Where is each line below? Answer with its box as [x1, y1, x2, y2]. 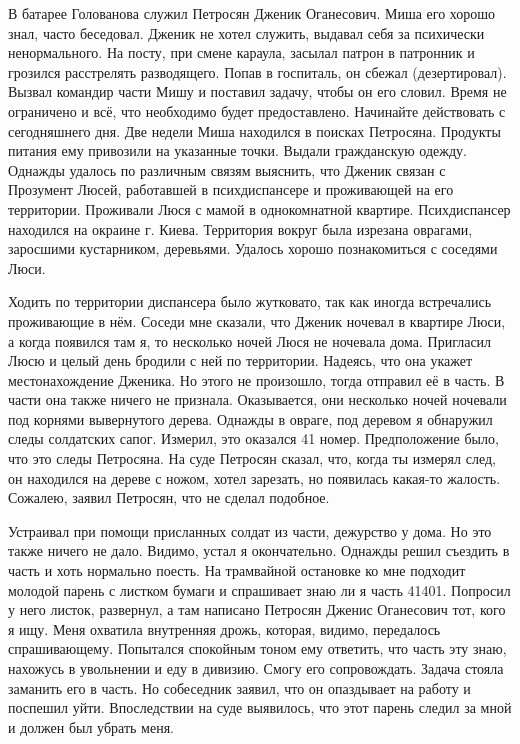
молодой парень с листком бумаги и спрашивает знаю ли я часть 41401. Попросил [8, 579, 511, 600]
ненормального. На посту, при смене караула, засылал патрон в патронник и [8, 42, 475, 63]
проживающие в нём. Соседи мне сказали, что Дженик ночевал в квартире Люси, [8, 310, 506, 331]
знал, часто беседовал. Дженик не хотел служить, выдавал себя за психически [8, 22, 485, 43]
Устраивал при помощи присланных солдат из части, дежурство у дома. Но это [8, 520, 492, 541]
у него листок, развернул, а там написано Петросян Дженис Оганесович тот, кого [8, 599, 506, 620]
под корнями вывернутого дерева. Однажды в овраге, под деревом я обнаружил [8, 408, 493, 429]
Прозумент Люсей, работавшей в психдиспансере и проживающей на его [8, 179, 454, 200]
